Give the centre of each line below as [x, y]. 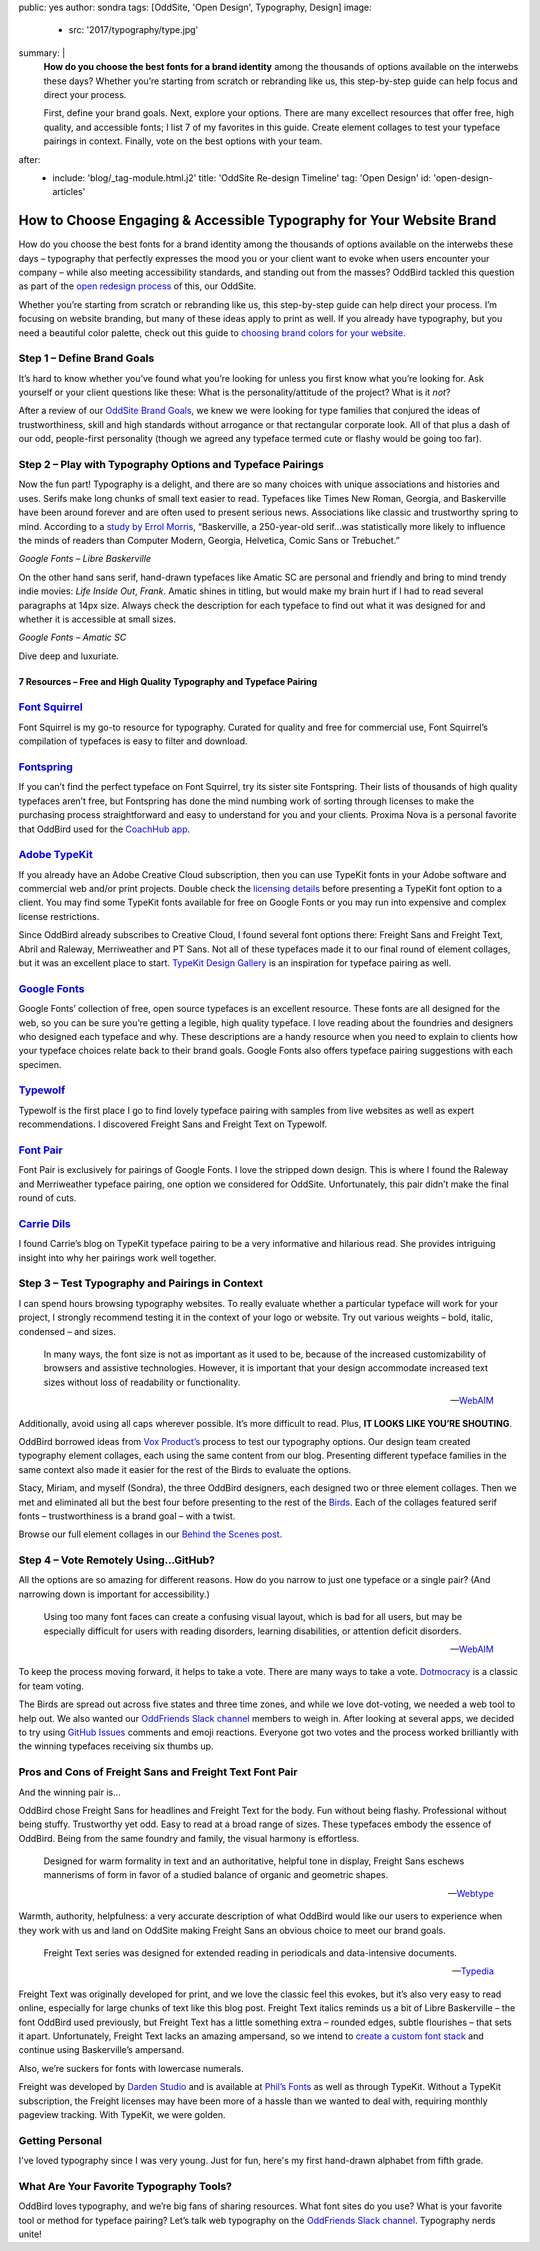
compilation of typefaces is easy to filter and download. [133, 741]
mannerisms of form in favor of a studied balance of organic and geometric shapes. [216, 1875]
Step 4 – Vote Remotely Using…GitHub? [116, 1560]
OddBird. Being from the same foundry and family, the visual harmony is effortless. [189, 1838]
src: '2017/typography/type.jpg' [133, 30]
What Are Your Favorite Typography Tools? [125, 2186]
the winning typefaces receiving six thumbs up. [116, 1746]
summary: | [42, 52]
